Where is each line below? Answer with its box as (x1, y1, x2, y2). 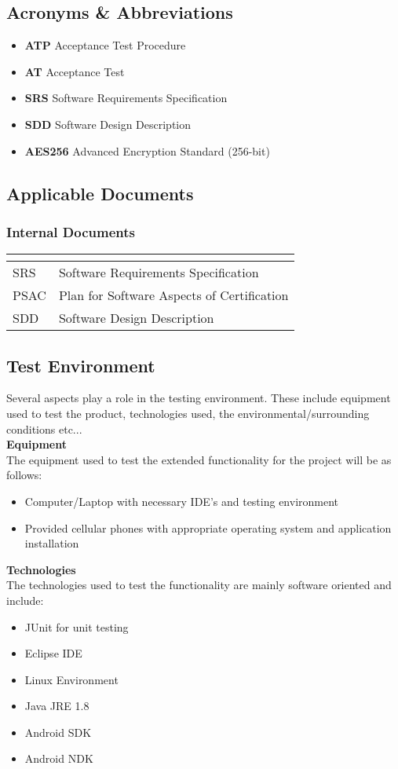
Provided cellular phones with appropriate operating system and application (24, 519, 392, 536)
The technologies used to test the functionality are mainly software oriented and (6, 577, 392, 593)
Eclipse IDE (24, 645, 82, 661)
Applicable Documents (6, 181, 194, 205)
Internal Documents (6, 222, 135, 241)
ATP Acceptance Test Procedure (24, 37, 186, 53)
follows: (6, 467, 42, 483)
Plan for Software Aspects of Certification (58, 286, 289, 305)
